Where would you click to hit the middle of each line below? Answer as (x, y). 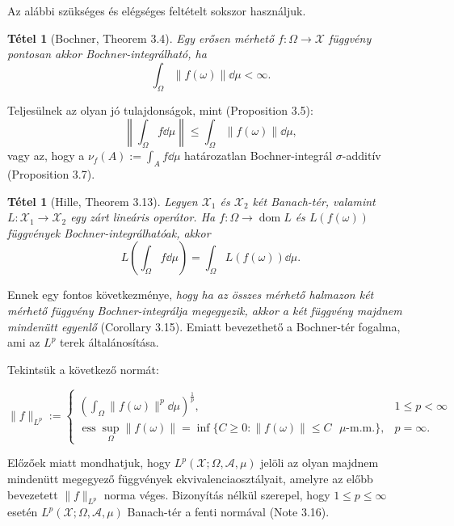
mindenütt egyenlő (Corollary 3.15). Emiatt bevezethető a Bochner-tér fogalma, (204, 326)
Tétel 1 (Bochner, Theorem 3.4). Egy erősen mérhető (141, 38)
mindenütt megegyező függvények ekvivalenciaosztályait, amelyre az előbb (190, 479)
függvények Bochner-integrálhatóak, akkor (109, 232)
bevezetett (33, 494)
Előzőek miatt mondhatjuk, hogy (89, 463)
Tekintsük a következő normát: (83, 369)
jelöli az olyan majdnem (319, 463)
